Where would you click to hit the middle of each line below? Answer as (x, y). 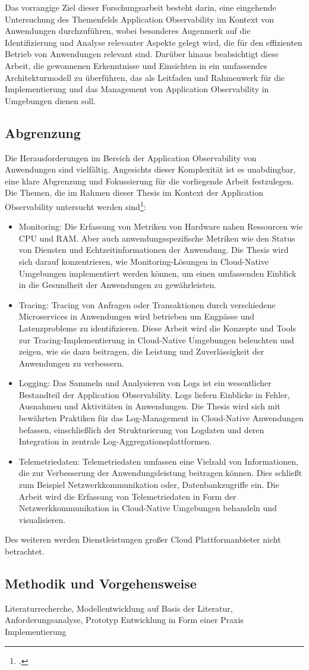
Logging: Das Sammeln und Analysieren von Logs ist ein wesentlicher (145, 383)
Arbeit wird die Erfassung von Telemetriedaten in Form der (127, 496)
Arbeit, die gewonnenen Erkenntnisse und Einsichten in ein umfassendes (136, 65)
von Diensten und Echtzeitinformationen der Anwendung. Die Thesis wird (154, 250)
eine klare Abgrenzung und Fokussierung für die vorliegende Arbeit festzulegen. (149, 181)
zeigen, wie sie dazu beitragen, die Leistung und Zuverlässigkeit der (141, 351)
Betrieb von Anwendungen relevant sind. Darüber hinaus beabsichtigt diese (142, 54)
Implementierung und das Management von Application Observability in (137, 89)
